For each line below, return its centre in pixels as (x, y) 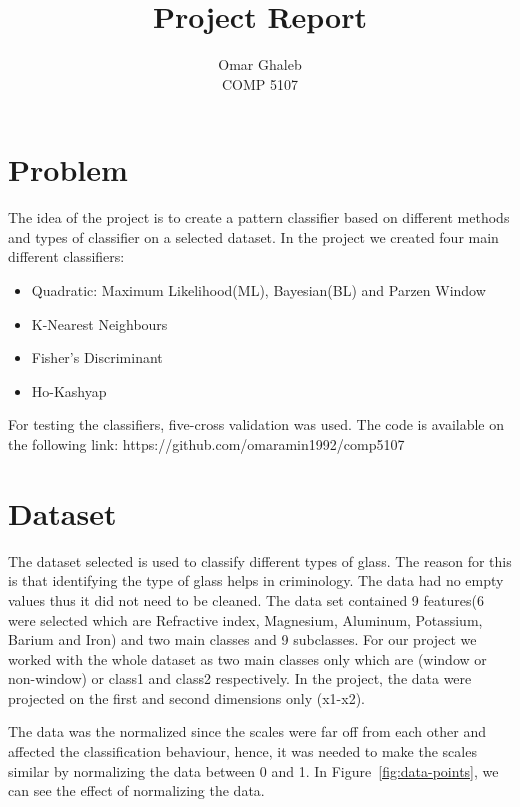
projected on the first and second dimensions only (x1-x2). (187, 697)
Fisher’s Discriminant (97, 357)
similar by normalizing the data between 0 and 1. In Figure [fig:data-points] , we (253, 770)
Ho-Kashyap (69, 390)
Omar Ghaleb (260, 64)
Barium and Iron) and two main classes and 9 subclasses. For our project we (242, 639)
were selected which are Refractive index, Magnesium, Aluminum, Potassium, (245, 619)
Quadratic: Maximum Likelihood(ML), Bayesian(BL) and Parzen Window (258, 290)
